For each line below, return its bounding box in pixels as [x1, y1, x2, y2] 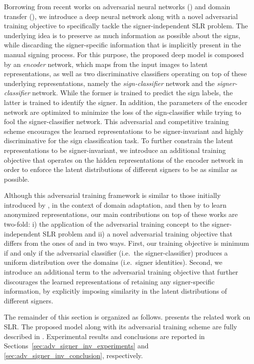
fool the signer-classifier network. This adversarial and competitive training [4, 116, 229, 127]
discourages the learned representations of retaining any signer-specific [4, 276, 215, 286]
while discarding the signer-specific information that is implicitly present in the [4, 40, 241, 50]
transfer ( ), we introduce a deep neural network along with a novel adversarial [4, 11, 238, 21]
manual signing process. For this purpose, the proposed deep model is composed [4, 49, 244, 59]
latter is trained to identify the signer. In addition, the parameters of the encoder [4, 97, 248, 107]
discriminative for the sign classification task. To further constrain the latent [4, 135, 233, 146]
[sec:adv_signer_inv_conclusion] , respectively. [4, 350, 143, 360]
